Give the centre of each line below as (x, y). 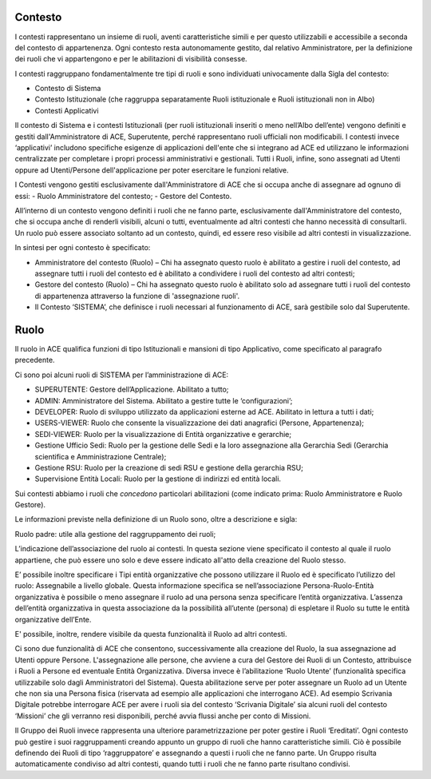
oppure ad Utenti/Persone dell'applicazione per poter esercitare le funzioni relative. (152, 170)
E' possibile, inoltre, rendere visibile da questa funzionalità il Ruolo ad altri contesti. (151, 634)
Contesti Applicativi (67, 110)
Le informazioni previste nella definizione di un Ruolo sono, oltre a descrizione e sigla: (156, 519)
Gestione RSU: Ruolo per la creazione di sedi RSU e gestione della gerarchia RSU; (169, 467)
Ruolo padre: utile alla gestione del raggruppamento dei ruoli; (115, 534)
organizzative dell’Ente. (53, 619)
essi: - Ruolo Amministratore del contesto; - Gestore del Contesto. (123, 196)
